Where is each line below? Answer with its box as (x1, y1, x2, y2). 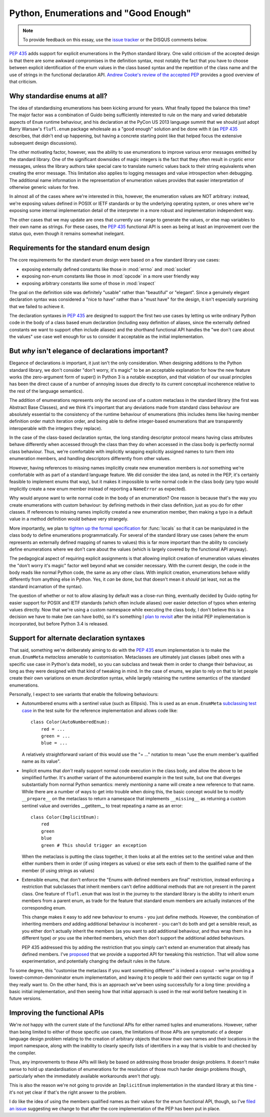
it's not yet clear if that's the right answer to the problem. (9, 1089, 127, 1095)
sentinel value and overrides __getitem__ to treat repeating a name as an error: (21, 802, 183, 809)
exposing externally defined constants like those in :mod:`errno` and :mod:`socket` (21, 266, 192, 272)
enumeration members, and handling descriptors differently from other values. (9, 456, 171, 462)
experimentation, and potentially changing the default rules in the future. (21, 958, 171, 964)
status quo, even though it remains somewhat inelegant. (9, 231, 125, 237)
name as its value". (21, 758, 61, 764)
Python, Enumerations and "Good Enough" (9, 8, 191, 19)
